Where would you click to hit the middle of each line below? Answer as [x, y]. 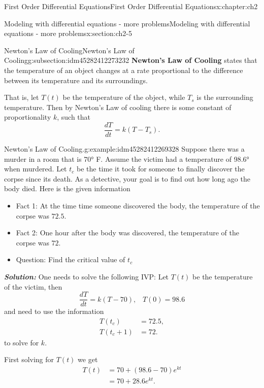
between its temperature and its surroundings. [76, 80]
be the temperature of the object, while [124, 97]
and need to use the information [54, 311]
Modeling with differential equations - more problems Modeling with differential [127, 23]
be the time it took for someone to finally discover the [160, 169]
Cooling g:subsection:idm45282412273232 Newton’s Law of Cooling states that [131, 60]
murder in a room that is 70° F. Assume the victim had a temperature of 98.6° [127, 158]
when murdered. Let [36, 169]
